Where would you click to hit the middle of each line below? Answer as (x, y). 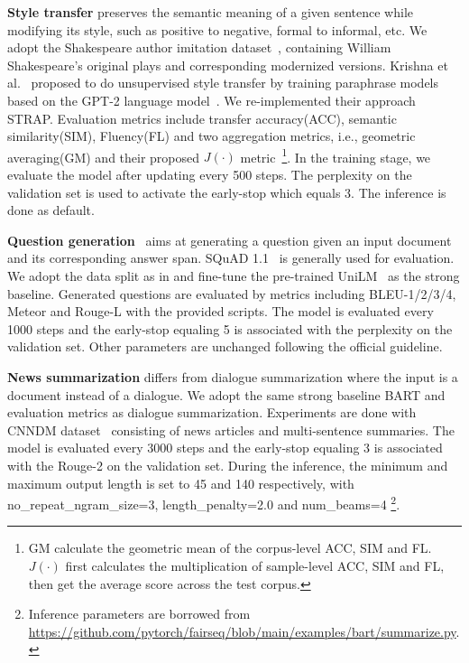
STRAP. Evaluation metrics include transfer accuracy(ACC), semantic (202, 118)
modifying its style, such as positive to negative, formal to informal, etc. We (217, 29)
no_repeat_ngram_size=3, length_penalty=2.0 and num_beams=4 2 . (204, 503)
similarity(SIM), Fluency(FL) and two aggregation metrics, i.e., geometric (212, 136)
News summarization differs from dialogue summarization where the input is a (233, 376)
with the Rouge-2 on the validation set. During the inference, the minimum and (228, 465)
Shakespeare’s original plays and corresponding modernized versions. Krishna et (228, 65)
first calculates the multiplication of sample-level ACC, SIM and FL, (255, 565)
